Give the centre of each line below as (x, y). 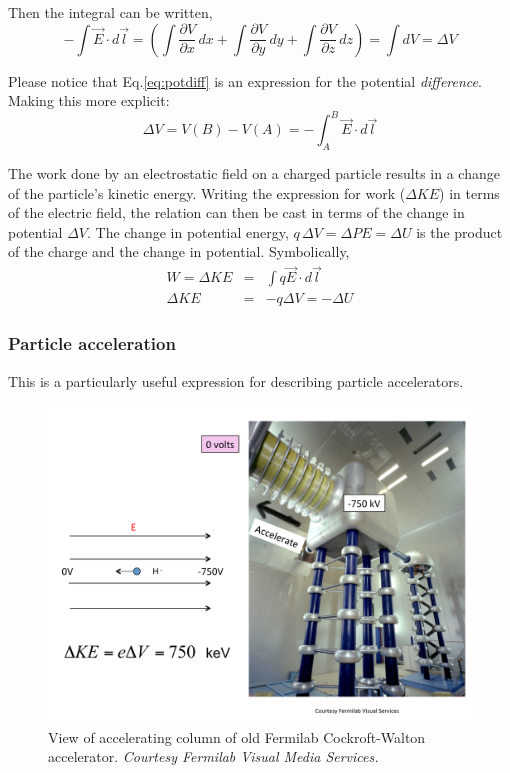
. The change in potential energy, (187, 231)
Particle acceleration (92, 343)
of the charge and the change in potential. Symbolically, (179, 251)
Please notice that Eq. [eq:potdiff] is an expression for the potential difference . (245, 80)
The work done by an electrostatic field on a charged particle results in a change (254, 173)
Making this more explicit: (89, 100)
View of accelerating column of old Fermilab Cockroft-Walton (237, 736)
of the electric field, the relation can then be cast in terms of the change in (236, 212)
